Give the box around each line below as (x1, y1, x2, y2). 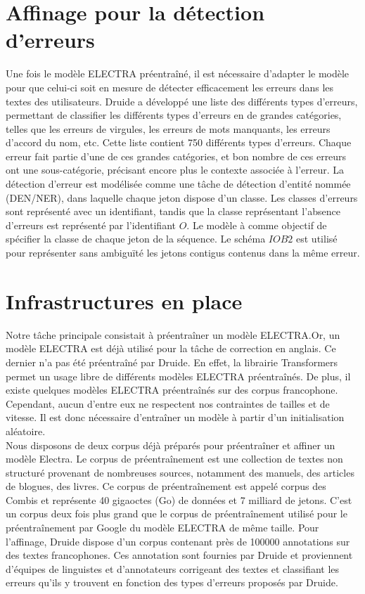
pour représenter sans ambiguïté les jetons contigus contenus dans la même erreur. (6, 245, 360, 260)
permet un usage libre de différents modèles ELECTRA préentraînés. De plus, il (6, 368, 351, 383)
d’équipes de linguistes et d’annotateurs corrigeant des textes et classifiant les (6, 561, 340, 576)
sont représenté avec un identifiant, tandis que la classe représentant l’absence (6, 204, 340, 219)
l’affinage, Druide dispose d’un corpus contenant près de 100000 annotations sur (6, 534, 350, 548)
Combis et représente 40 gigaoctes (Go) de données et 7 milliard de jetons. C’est (6, 492, 352, 507)
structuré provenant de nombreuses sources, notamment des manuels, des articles (6, 465, 354, 479)
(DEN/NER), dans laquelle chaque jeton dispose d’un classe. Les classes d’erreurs (6, 190, 358, 205)
